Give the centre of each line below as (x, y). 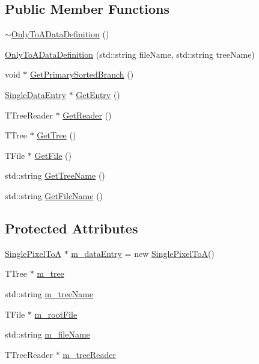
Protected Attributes (72, 228)
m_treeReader (89, 354)
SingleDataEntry (35, 94)
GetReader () (87, 115)
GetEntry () (98, 94)
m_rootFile (56, 314)
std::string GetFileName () (54, 195)
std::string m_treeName (49, 293)
